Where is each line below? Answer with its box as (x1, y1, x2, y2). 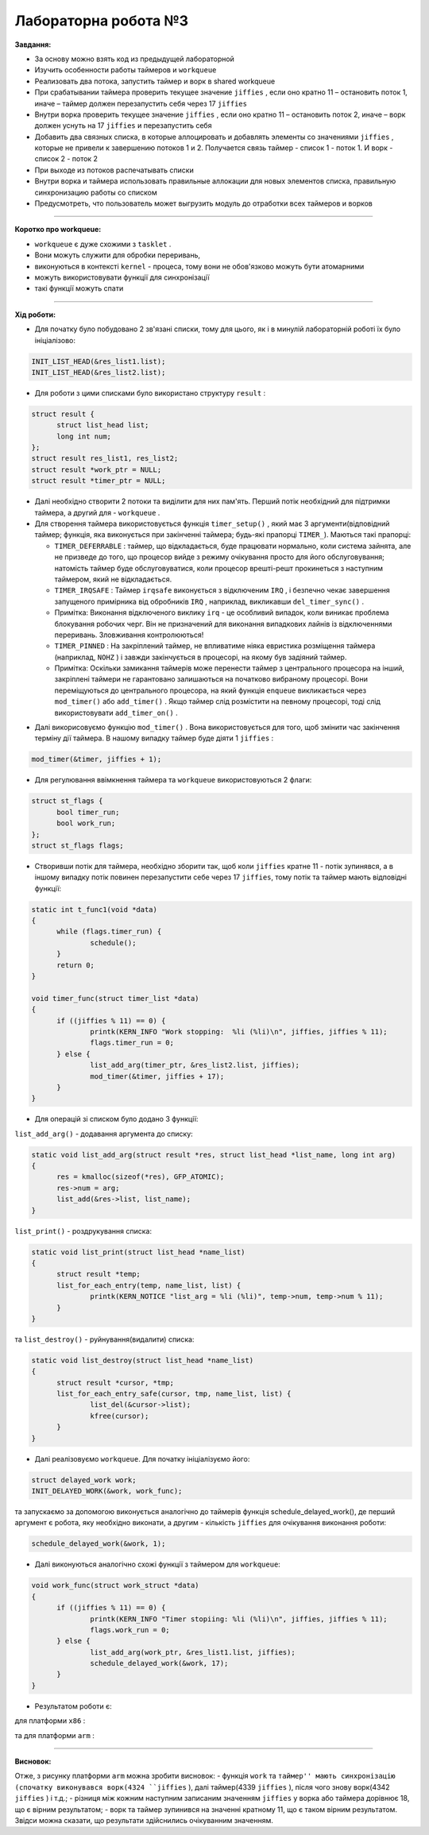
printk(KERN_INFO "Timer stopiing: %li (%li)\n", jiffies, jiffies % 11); (90, 1614, 388, 1624)
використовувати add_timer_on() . (54, 708, 178, 717)
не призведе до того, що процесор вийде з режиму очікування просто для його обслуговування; (54, 552, 385, 562)
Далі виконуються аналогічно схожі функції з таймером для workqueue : (34, 1559, 281, 1569)
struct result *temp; (56, 1269, 141, 1279)
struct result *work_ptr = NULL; (31, 465, 162, 474)
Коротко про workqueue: (14, 225, 102, 234)
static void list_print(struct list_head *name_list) (31, 1247, 245, 1257)
